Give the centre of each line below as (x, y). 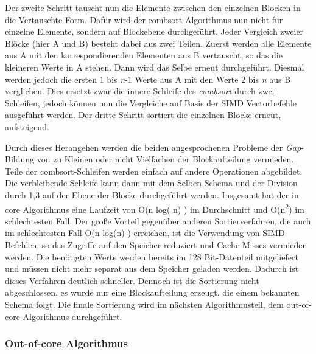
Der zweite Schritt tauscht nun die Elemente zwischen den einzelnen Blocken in (153, 7)
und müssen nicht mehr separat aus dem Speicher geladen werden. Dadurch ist (152, 269)
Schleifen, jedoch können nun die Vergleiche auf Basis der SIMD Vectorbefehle (151, 102)
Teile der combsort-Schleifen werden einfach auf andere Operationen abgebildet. (154, 171)
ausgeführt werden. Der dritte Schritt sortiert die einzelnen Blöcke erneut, (143, 115)
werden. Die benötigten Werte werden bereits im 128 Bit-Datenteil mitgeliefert (152, 256)
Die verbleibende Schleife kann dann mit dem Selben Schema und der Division (151, 183)
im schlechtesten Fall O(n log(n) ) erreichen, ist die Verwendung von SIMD (145, 233)
